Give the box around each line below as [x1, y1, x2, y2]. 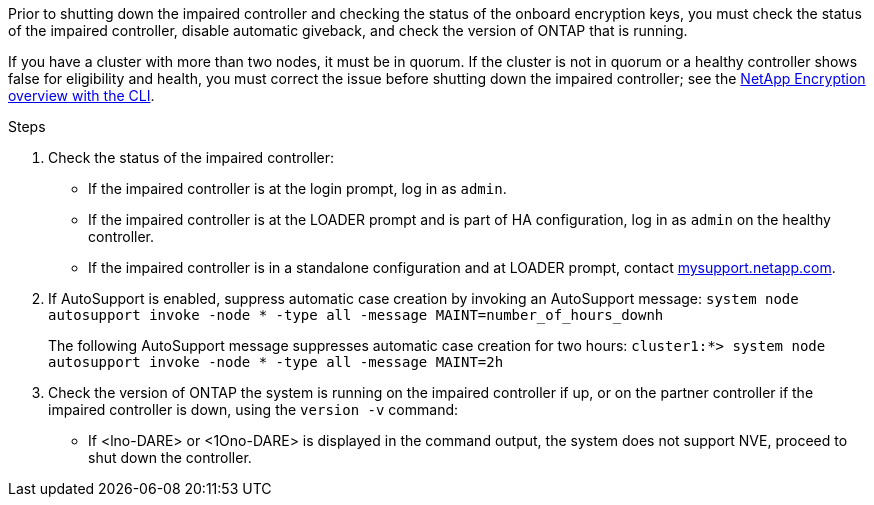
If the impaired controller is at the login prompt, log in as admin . [88, 180, 507, 197]
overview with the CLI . [8, 87, 155, 104]
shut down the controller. [88, 449, 252, 466]
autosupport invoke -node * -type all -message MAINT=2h [48, 354, 504, 370]
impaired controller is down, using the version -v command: [48, 401, 459, 418]
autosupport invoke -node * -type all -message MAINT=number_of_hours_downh [48, 307, 664, 323]
